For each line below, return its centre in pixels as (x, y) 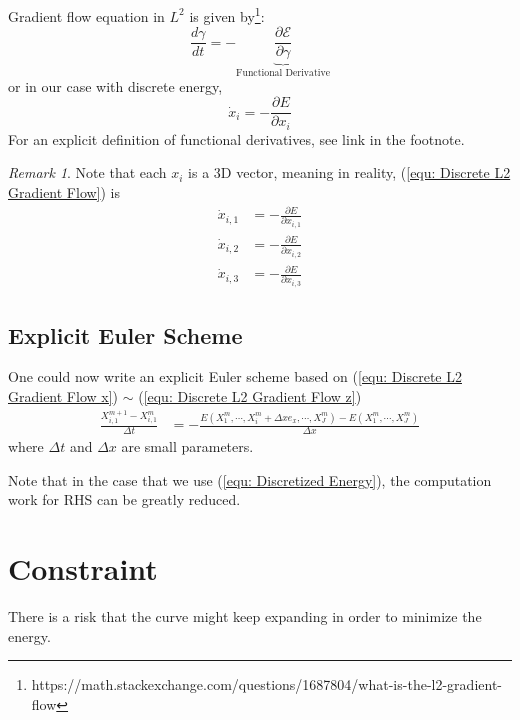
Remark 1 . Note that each (87, 172)
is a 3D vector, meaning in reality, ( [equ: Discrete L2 (349, 172)
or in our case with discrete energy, (115, 85)
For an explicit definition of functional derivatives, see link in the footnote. (236, 138)
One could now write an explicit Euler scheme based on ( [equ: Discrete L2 (235, 376)
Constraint (83, 568)
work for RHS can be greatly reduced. (124, 499)
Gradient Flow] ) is (64, 192)
